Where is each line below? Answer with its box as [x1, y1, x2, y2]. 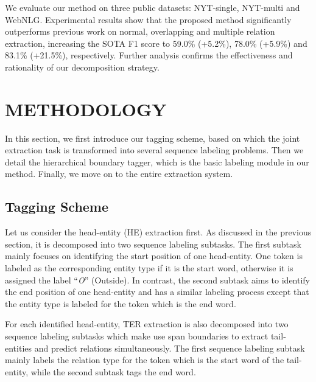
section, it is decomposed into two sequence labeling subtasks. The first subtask [5, 237, 301, 250]
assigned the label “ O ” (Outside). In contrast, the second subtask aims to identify [5, 273, 311, 286]
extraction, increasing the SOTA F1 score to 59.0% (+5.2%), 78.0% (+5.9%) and [5, 36, 307, 49]
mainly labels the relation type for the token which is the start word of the [5, 353, 284, 366]
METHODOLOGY [5, 96, 167, 121]
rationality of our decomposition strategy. [5, 60, 160, 73]
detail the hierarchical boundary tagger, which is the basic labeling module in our [5, 155, 309, 168]
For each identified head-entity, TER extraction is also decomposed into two [5, 318, 289, 330]
